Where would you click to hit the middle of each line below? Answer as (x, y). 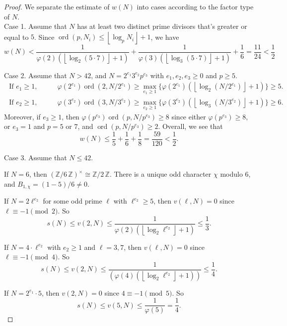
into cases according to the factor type (195, 6)
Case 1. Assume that (36, 26)
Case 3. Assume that (36, 157)
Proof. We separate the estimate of (57, 6)
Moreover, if (22, 116)
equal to (16, 37)
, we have (165, 37)
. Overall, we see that (190, 126)
